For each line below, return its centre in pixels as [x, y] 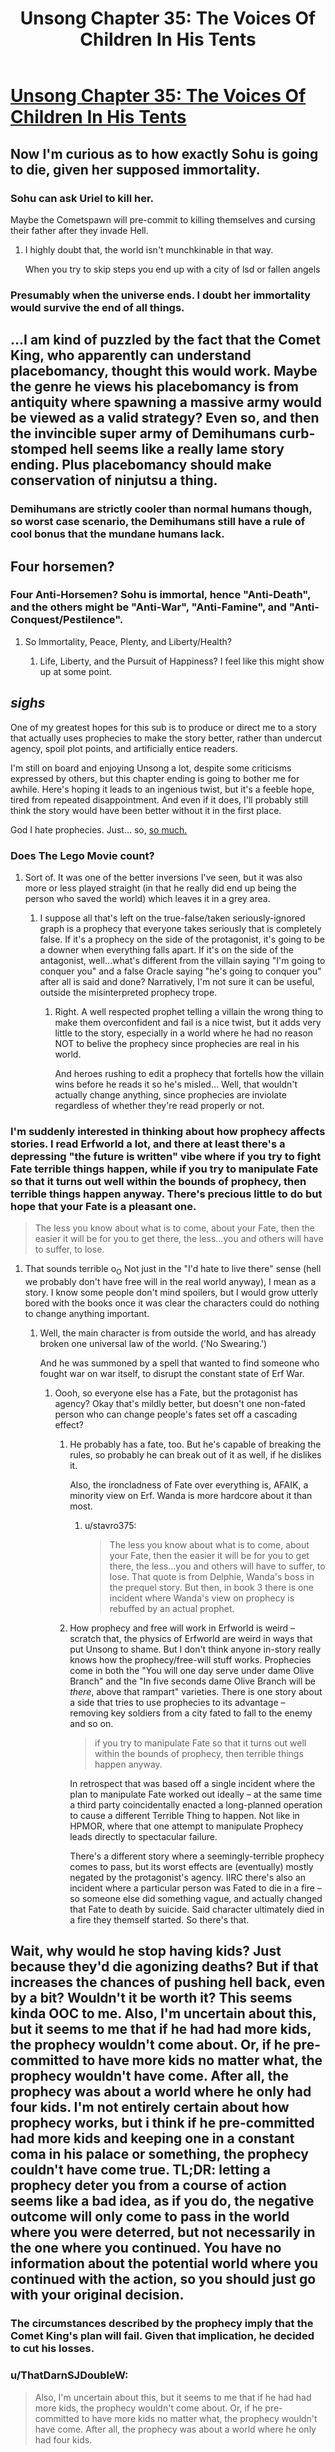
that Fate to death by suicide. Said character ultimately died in [197, 1909]
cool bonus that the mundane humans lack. [117, 534]
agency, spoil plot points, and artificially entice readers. [124, 748]
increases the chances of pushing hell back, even [168, 1982]
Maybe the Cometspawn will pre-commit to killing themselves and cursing [163, 219]
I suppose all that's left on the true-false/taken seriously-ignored [172, 918]
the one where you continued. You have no [146, 2248]
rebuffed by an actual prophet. [172, 1608]
